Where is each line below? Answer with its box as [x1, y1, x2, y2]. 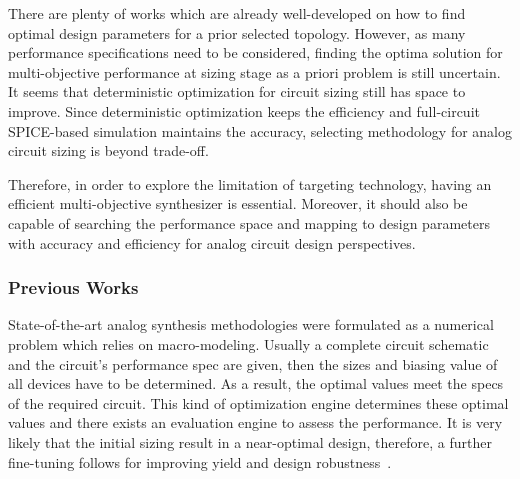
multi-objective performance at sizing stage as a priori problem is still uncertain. [8, 61, 501, 82]
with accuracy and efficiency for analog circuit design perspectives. [8, 232, 416, 253]
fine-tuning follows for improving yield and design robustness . [8, 451, 392, 472]
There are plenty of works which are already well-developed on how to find [8, 3, 466, 23]
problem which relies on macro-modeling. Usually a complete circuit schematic [8, 333, 489, 354]
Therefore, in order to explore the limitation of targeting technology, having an [8, 173, 492, 194]
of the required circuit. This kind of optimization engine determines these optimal [8, 392, 509, 413]
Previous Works [8, 275, 139, 300]
